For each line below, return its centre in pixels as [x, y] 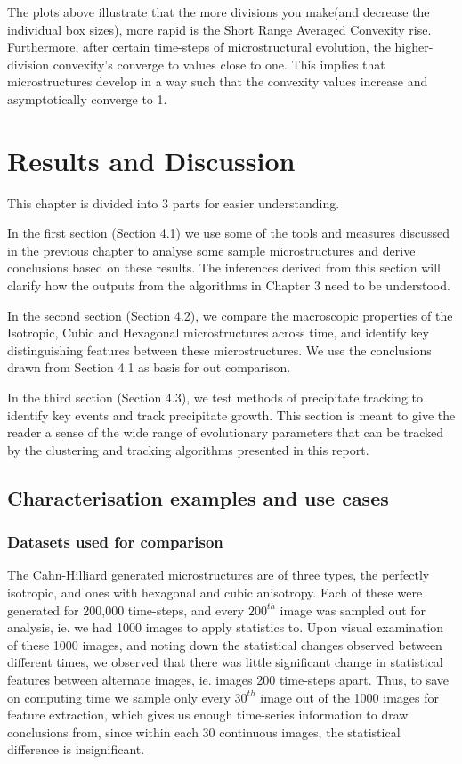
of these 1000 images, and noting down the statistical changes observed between [225, 644]
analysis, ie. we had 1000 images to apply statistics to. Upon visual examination [226, 627]
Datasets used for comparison [115, 542]
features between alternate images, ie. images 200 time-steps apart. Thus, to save [228, 679]
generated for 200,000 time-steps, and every [126, 610]
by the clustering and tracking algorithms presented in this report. [188, 449]
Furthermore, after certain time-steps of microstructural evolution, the [199, 47]
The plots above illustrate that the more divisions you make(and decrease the [219, 12]
